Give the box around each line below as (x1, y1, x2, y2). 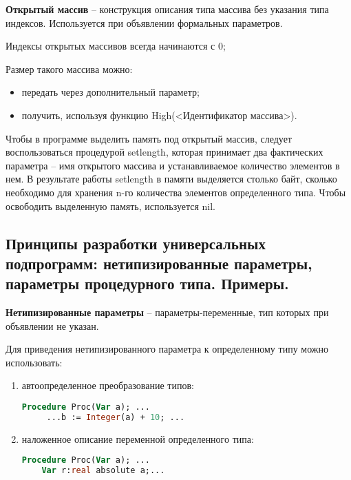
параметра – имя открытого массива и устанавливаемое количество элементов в (6, 158, 340, 172)
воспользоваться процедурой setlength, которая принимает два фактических (6, 145, 323, 159)
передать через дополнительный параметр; (21, 85, 200, 99)
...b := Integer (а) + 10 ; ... (46, 412, 185, 422)
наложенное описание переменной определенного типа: (21, 431, 254, 446)
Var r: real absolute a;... (41, 466, 165, 476)
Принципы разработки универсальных (6, 232, 266, 253)
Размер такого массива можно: (6, 61, 133, 76)
